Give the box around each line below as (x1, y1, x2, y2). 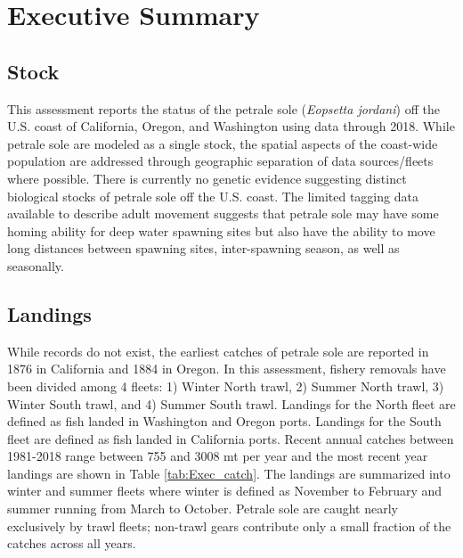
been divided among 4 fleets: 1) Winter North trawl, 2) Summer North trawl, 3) (7, 376, 444, 395)
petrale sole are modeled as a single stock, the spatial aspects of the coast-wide (7, 134, 438, 152)
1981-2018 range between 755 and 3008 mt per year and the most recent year (7, 447, 428, 465)
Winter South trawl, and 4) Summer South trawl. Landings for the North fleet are (7, 394, 456, 413)
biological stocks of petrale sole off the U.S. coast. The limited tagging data (7, 186, 418, 205)
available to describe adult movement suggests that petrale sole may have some (7, 204, 439, 223)
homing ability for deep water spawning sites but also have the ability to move (7, 221, 435, 240)
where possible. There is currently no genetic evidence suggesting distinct (7, 168, 407, 187)
